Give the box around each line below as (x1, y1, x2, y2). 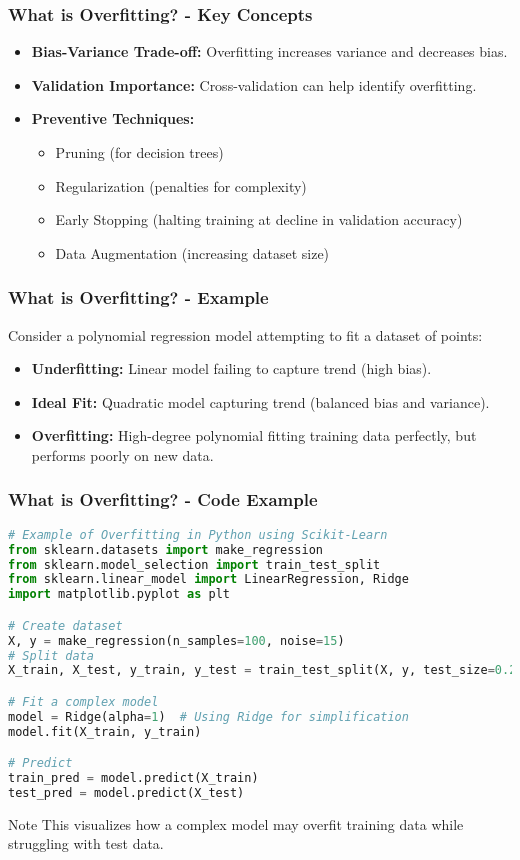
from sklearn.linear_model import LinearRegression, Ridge (8, 572, 409, 587)
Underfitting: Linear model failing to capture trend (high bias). (31, 358, 432, 379)
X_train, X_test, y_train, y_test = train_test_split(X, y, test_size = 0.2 (8, 663, 517, 678)
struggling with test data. (8, 833, 164, 854)
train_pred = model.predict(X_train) (8, 771, 259, 786)
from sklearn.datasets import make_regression (8, 542, 323, 557)
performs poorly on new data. (31, 444, 214, 465)
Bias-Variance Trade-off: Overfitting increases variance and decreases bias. (31, 41, 508, 62)
